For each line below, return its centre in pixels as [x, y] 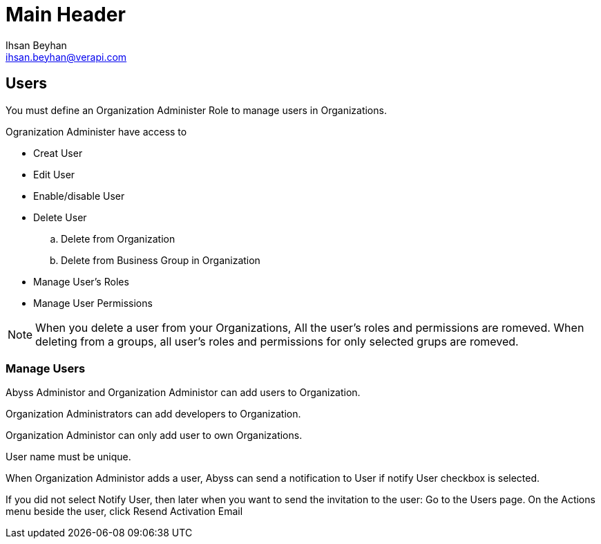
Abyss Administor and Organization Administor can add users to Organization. [183, 393]
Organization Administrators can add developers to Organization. [153, 414]
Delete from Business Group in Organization [161, 260]
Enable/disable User [79, 196]
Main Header [66, 15]
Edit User [54, 174]
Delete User [60, 217]
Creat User [58, 153]
